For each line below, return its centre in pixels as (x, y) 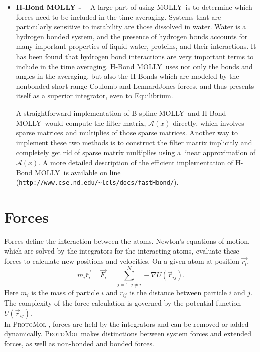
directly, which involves (209, 122)
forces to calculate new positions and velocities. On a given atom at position (122, 261)
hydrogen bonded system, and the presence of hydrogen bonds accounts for (132, 36)
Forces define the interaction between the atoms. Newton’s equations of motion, (127, 241)
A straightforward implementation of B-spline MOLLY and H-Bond (121, 112)
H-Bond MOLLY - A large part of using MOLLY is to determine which (134, 7)
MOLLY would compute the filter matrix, (81, 122)
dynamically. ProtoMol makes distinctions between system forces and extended (128, 334)
